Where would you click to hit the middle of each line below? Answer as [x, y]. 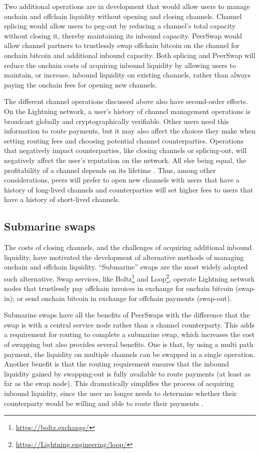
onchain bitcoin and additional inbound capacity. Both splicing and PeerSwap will [130, 55]
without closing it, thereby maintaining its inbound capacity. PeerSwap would [123, 35]
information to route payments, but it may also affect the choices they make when [130, 131]
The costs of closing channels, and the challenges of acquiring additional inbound [128, 247]
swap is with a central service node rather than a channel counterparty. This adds [129, 324]
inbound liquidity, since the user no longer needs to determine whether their [120, 393]
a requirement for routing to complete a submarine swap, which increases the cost [129, 334]
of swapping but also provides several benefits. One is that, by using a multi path [129, 344]
